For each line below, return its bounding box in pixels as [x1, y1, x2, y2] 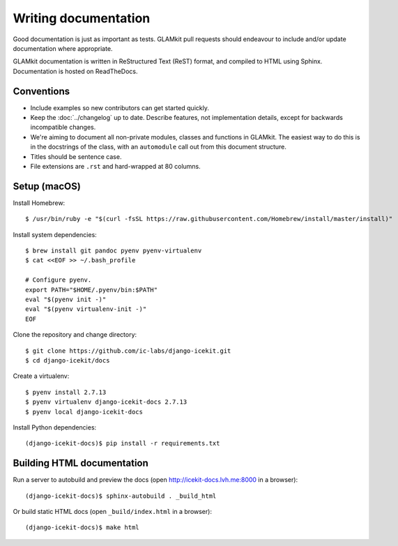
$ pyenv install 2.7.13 [25, 388, 107, 396]
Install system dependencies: [13, 230, 97, 238]
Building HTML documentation [13, 457, 149, 469]
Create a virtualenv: [13, 372, 70, 380]
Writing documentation [13, 10, 151, 26]
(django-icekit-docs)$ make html [25, 524, 139, 531]
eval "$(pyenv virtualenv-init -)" [25, 305, 147, 313]
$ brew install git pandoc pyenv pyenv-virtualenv [25, 247, 202, 255]
